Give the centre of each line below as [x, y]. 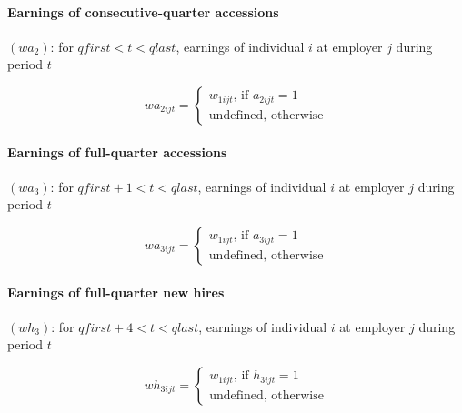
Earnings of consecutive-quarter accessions [143, 11]
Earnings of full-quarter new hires [116, 292]
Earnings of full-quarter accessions [117, 151]
